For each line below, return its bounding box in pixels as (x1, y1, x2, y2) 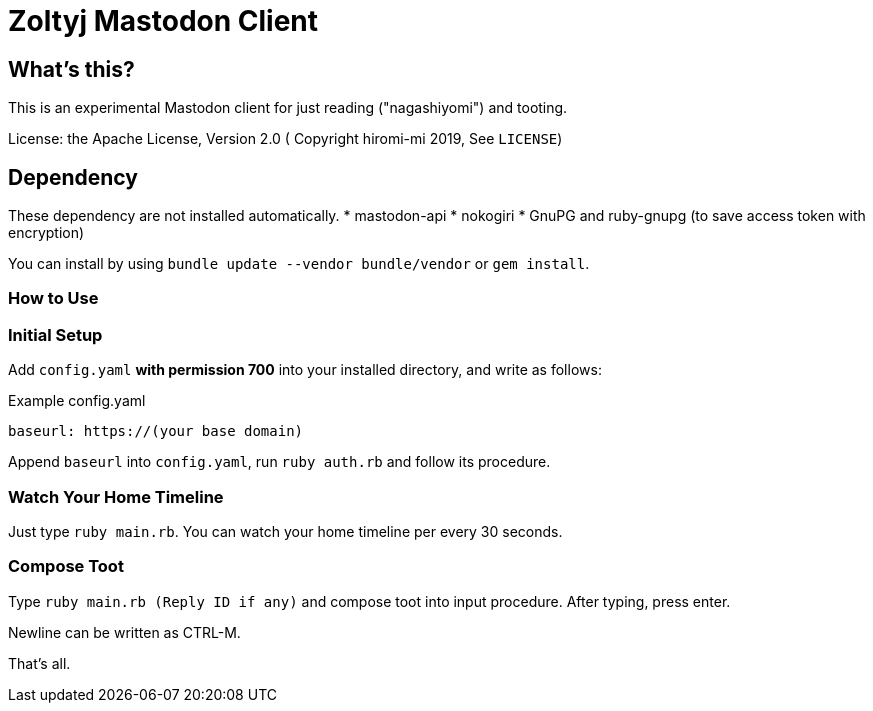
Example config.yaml (8, 392, 146, 410)
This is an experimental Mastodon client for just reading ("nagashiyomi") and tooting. (8, 99, 568, 117)
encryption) (8, 224, 85, 242)
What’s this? (8, 56, 135, 82)
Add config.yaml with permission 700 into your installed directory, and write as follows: (8, 361, 602, 379)
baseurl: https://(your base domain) (8, 423, 304, 440)
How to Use (8, 288, 99, 309)
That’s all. (8, 654, 71, 672)
